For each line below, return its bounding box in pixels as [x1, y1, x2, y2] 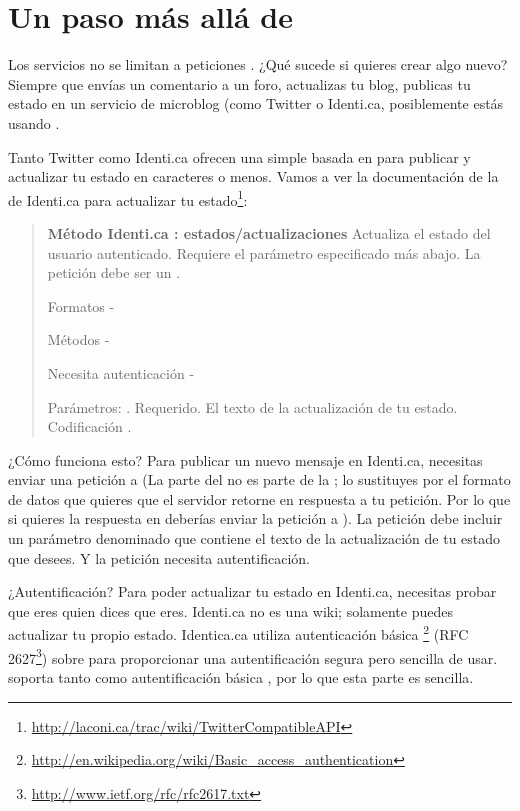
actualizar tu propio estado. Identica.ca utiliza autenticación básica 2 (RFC [8, 621, 469, 645]
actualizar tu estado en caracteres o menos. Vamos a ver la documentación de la [8, 166, 499, 187]
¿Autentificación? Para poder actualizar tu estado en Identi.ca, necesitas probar [8, 581, 497, 602]
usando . [8, 112, 60, 133]
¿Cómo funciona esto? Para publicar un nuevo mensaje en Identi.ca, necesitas [8, 449, 483, 470]
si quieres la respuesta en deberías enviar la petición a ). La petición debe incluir [8, 508, 503, 529]
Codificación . [47, 416, 132, 437]
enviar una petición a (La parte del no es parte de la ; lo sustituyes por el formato [8, 469, 511, 490]
